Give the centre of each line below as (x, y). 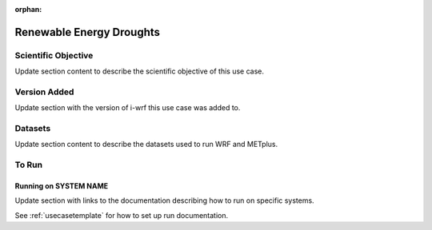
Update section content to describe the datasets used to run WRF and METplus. (146, 145)
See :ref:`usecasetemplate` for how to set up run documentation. (122, 215)
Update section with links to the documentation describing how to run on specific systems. (165, 200)
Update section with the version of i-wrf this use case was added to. (128, 108)
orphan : (28, 9)
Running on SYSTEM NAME (61, 186)
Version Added (44, 92)
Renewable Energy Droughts (87, 32)
